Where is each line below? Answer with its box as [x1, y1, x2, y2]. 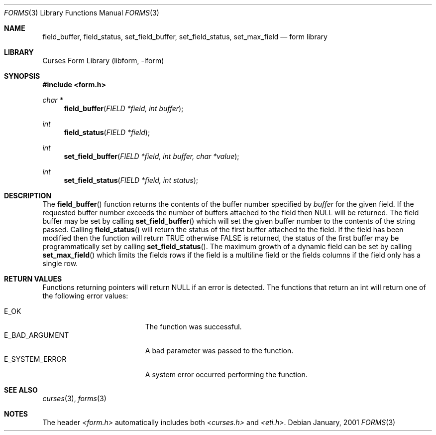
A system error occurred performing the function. [145, 370, 308, 379]
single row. [42, 259, 78, 268]
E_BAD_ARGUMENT [4, 331, 69, 339]
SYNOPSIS [4, 72, 40, 80]
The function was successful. [145, 322, 242, 331]
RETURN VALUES [4, 275, 62, 283]
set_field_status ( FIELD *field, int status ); [64, 176, 198, 184]
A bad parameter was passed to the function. [145, 346, 294, 355]
